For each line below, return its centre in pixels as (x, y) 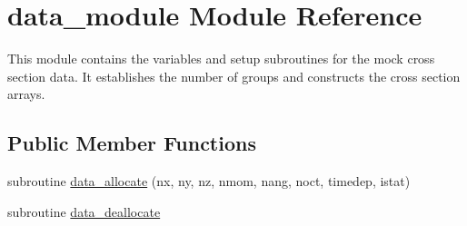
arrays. (26, 94)
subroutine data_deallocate (84, 211)
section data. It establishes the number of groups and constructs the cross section (234, 76)
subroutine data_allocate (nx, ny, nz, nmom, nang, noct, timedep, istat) (209, 181)
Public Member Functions (132, 143)
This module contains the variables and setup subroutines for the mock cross (221, 59)
